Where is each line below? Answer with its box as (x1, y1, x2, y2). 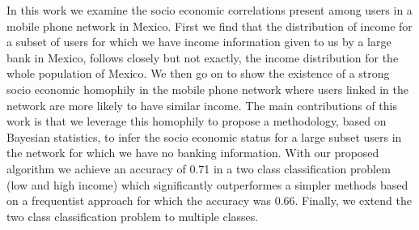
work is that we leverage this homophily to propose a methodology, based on (6, 113, 387, 130)
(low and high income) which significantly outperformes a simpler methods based (6, 176, 408, 193)
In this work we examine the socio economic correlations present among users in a (6, 2, 413, 18)
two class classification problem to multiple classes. (6, 207, 259, 224)
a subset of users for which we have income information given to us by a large (6, 33, 391, 50)
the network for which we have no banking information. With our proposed (6, 144, 379, 161)
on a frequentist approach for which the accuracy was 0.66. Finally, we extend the (6, 192, 413, 209)
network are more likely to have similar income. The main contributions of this (6, 96, 398, 113)
